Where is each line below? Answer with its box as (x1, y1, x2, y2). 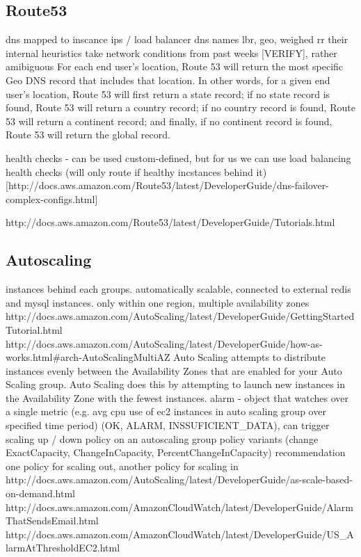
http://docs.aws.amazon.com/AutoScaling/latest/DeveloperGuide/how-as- (6, 336, 323, 350)
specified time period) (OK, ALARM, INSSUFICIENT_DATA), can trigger (6, 418, 330, 433)
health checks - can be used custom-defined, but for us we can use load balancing (6, 150, 351, 165)
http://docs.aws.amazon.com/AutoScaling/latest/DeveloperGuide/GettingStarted (6, 309, 355, 323)
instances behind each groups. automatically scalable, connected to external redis (6, 282, 351, 296)
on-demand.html (6, 486, 75, 501)
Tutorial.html (6, 322, 63, 337)
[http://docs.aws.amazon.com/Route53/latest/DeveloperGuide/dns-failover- (6, 178, 329, 193)
